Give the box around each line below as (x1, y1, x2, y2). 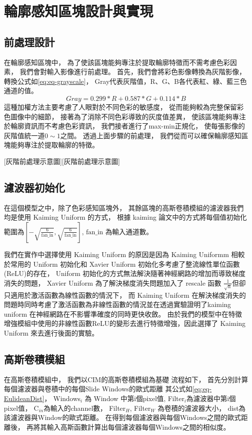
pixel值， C (4, 403, 39, 413)
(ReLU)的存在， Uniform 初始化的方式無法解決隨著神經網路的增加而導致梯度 (4, 268, 246, 278)
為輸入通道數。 (105, 226, 153, 236)
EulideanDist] (4, 393, 45, 403)
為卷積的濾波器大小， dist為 (157, 403, 246, 413)
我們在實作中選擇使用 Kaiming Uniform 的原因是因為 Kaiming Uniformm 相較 (4, 249, 245, 259)
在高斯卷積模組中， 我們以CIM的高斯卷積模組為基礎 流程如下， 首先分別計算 (4, 374, 248, 384)
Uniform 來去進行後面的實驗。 (4, 328, 99, 338)
